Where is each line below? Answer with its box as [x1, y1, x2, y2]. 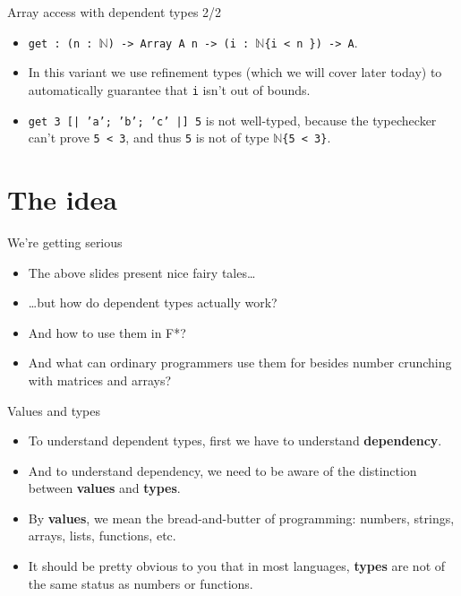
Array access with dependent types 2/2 [7, 3, 222, 21]
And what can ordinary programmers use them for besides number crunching [28, 353, 452, 372]
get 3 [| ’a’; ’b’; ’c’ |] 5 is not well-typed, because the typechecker [28, 110, 437, 129]
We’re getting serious [7, 232, 123, 251]
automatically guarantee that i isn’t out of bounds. [28, 80, 311, 99]
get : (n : [28, 37, 93, 50]
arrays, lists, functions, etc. [28, 526, 176, 545]
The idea [7, 181, 118, 217]
